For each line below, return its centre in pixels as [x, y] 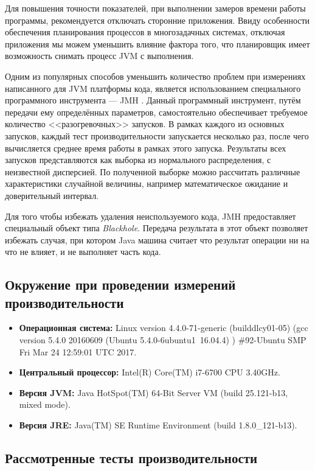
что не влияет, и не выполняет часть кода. [83, 252]
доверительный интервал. [52, 195]
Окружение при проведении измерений [120, 284]
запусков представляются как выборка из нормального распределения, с [138, 160]
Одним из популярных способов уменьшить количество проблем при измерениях [155, 76]
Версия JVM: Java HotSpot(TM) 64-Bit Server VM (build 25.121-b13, [154, 392]
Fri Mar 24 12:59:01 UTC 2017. [78, 351]
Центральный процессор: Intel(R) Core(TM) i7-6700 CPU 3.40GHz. [150, 372]
